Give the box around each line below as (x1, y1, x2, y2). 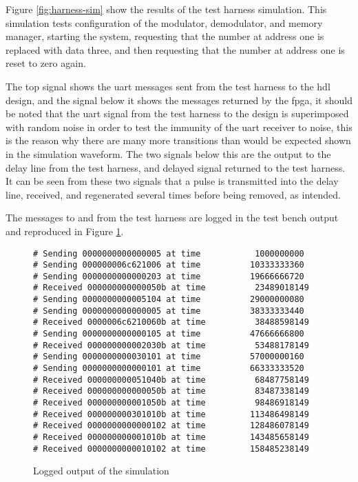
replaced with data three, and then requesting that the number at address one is (6, 42, 345, 57)
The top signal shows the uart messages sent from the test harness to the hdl (6, 79, 330, 93)
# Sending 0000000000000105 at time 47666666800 (33, 329, 304, 339)
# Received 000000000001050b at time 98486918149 (33, 398, 309, 408)
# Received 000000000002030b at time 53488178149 (33, 340, 309, 350)
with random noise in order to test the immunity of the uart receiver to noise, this (6, 119, 352, 134)
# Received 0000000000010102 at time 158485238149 (33, 443, 309, 454)
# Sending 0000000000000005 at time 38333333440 (33, 305, 304, 316)
